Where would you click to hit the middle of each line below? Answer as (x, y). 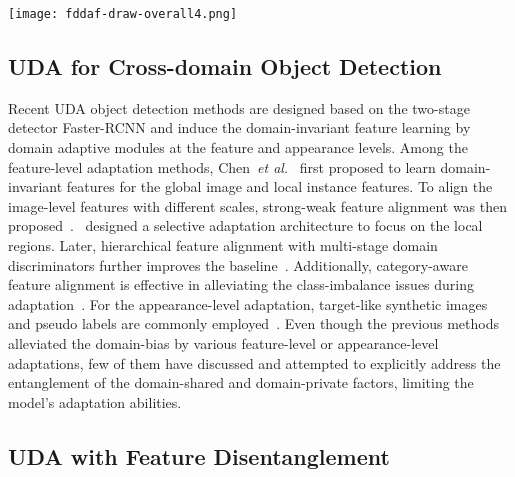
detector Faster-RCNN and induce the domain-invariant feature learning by (239, 127)
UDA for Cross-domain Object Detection (225, 66)
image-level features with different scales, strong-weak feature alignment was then (258, 205)
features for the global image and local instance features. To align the (279, 186)
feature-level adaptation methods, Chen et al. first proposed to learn (222, 166)
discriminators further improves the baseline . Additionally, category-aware (238, 264)
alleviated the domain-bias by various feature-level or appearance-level (223, 342)
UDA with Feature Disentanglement (199, 455)
